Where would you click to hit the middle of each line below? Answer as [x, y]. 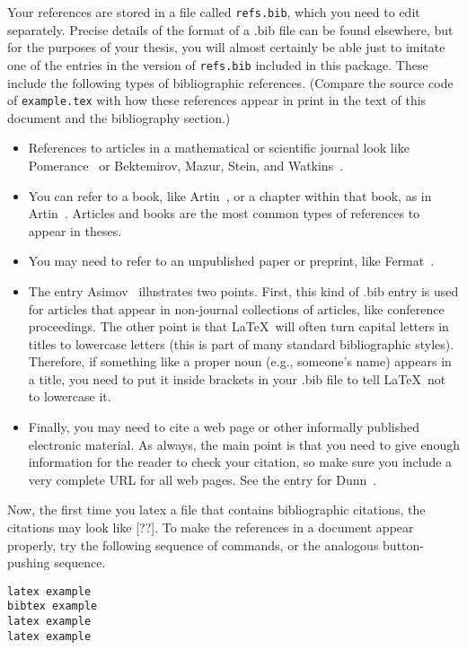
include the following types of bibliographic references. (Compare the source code [230, 82]
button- [403, 545]
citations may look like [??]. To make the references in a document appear [211, 527]
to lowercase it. [70, 396]
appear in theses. [75, 230]
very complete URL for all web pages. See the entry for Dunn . [203, 479]
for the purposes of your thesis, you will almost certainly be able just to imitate [226, 47]
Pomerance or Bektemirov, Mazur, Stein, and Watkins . [186, 165]
